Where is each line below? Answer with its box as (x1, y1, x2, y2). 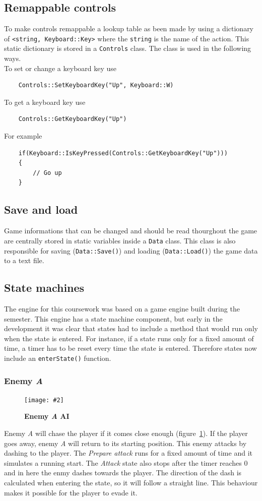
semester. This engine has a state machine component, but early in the (4, 313, 223, 324)
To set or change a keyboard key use (4, 62, 117, 73)
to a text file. (4, 255, 44, 266)
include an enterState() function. (4, 352, 111, 363)
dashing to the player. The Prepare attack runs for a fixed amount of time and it (4, 448, 252, 458)
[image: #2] (24, 396, 64, 404)
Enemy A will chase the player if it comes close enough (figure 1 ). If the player (4, 428, 248, 439)
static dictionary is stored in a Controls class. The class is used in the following (4, 43, 251, 53)
